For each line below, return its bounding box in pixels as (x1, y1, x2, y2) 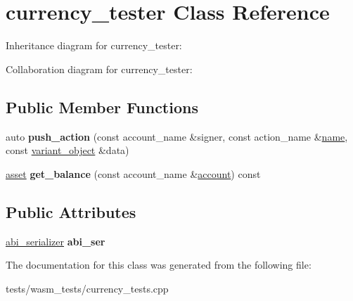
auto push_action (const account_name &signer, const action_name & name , (6, 129, 348, 143)
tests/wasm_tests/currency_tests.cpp (6, 281, 169, 295)
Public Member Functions (6, 96, 198, 117)
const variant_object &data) (6, 143, 129, 158)
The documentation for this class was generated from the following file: (6, 257, 312, 272)
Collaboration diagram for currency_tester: (6, 61, 193, 76)
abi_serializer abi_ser (6, 233, 105, 248)
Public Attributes (6, 200, 136, 222)
